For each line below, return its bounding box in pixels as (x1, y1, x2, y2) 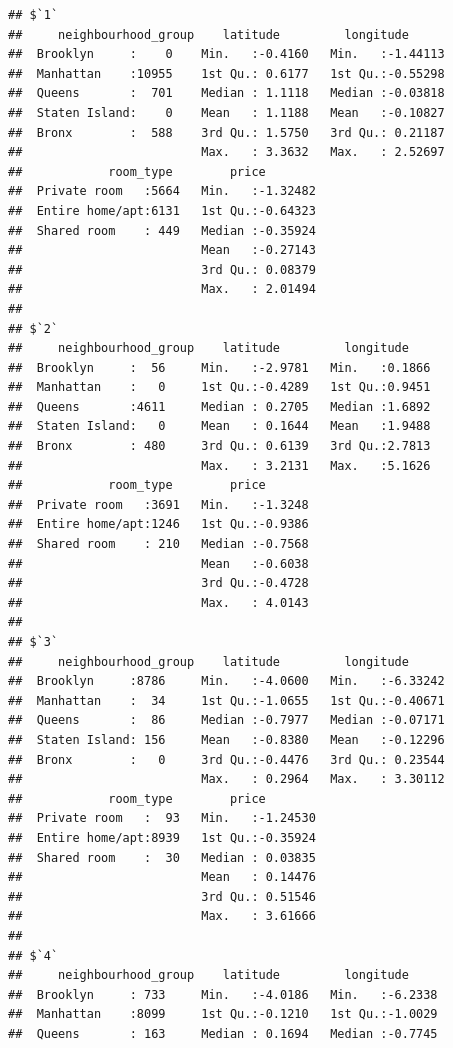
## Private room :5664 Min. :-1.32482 (8, 184, 316, 199)
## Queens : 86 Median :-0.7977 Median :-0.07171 (8, 713, 445, 728)
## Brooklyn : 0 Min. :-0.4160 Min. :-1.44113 (8, 47, 445, 62)
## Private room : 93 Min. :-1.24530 (8, 811, 316, 826)
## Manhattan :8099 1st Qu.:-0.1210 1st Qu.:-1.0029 (8, 1007, 438, 1022)
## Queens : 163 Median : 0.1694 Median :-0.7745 (8, 1026, 438, 1041)
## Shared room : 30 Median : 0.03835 (8, 850, 316, 865)
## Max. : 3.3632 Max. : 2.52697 (8, 145, 445, 160)
